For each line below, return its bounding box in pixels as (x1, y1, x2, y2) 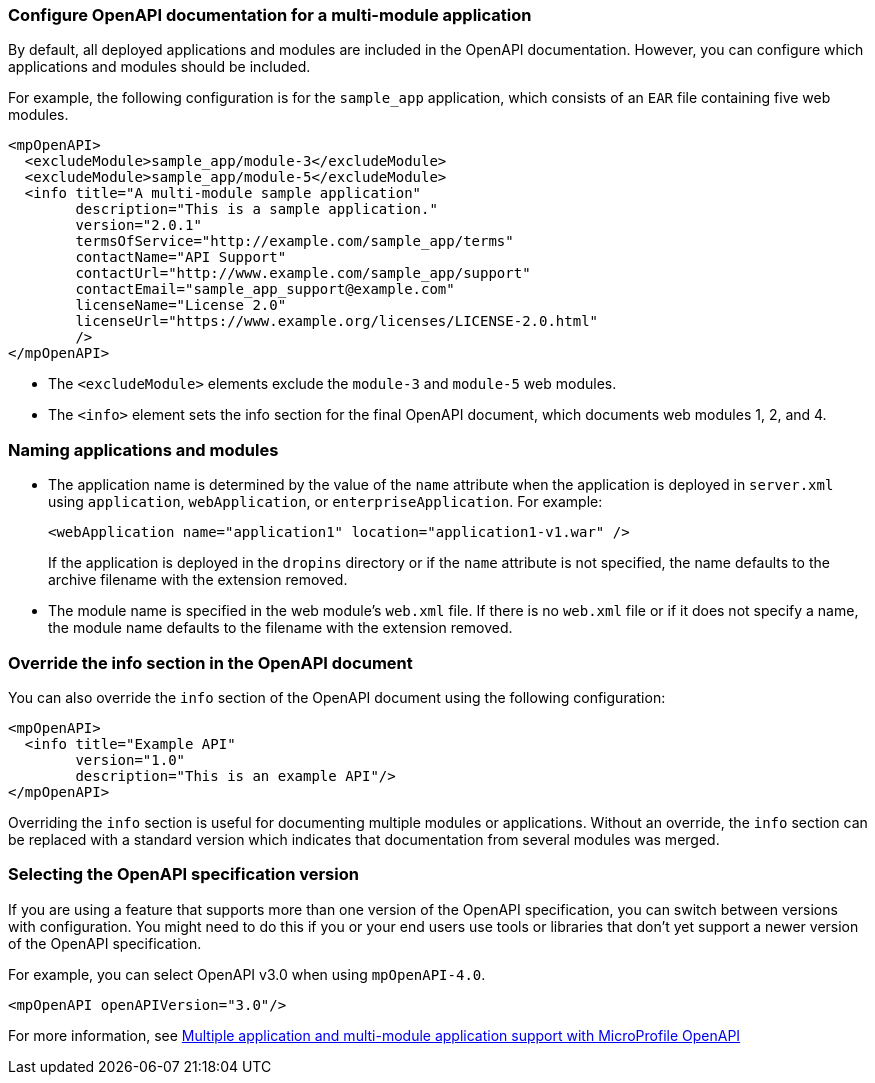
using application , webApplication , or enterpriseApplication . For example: (48, 493, 603, 511)
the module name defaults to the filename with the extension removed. (48, 619, 513, 637)
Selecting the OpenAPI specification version (8, 864, 359, 885)
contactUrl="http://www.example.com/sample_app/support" (75, 265, 531, 282)
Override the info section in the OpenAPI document (8, 652, 413, 673)
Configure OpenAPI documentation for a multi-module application (8, 5, 532, 25)
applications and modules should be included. (8, 58, 311, 76)
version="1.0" (75, 751, 186, 768)
